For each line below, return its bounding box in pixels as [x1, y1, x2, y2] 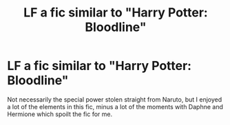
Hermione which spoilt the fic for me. [7, 110, 112, 118]
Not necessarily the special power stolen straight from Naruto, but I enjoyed [7, 95, 222, 104]
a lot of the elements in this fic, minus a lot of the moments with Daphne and [7, 102, 224, 111]
